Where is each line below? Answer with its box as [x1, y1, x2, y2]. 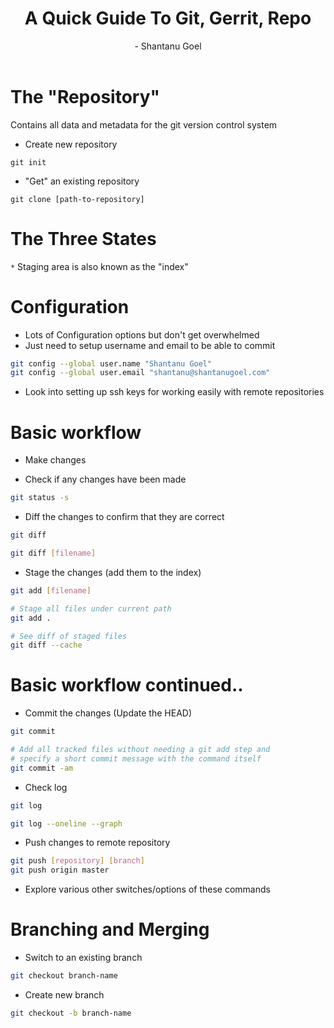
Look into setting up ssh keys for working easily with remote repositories [24, 386, 325, 398]
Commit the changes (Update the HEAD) [24, 707, 193, 719]
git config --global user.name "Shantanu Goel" [10, 358, 213, 369]
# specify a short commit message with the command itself [10, 753, 262, 764]
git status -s [10, 493, 70, 503]
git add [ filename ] [10, 585, 92, 596]
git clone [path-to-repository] [10, 194, 145, 204]
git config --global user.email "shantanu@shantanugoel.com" [10, 368, 271, 378]
